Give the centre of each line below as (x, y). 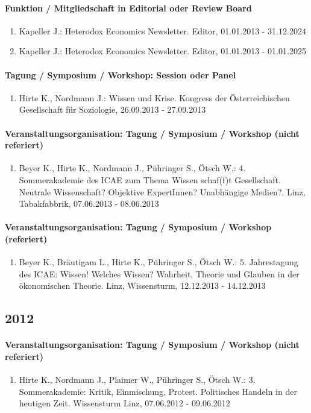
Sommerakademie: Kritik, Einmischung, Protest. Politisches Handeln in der (158, 391)
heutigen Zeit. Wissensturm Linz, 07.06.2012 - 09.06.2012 (124, 403)
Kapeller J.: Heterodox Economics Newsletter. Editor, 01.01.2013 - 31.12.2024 (162, 30)
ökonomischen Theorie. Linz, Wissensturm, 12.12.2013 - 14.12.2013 (142, 285)
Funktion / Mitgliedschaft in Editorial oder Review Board (128, 8)
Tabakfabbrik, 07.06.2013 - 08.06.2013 (89, 203)
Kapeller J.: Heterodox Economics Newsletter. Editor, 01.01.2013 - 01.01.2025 (162, 51)
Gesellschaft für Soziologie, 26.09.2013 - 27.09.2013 (112, 109)
